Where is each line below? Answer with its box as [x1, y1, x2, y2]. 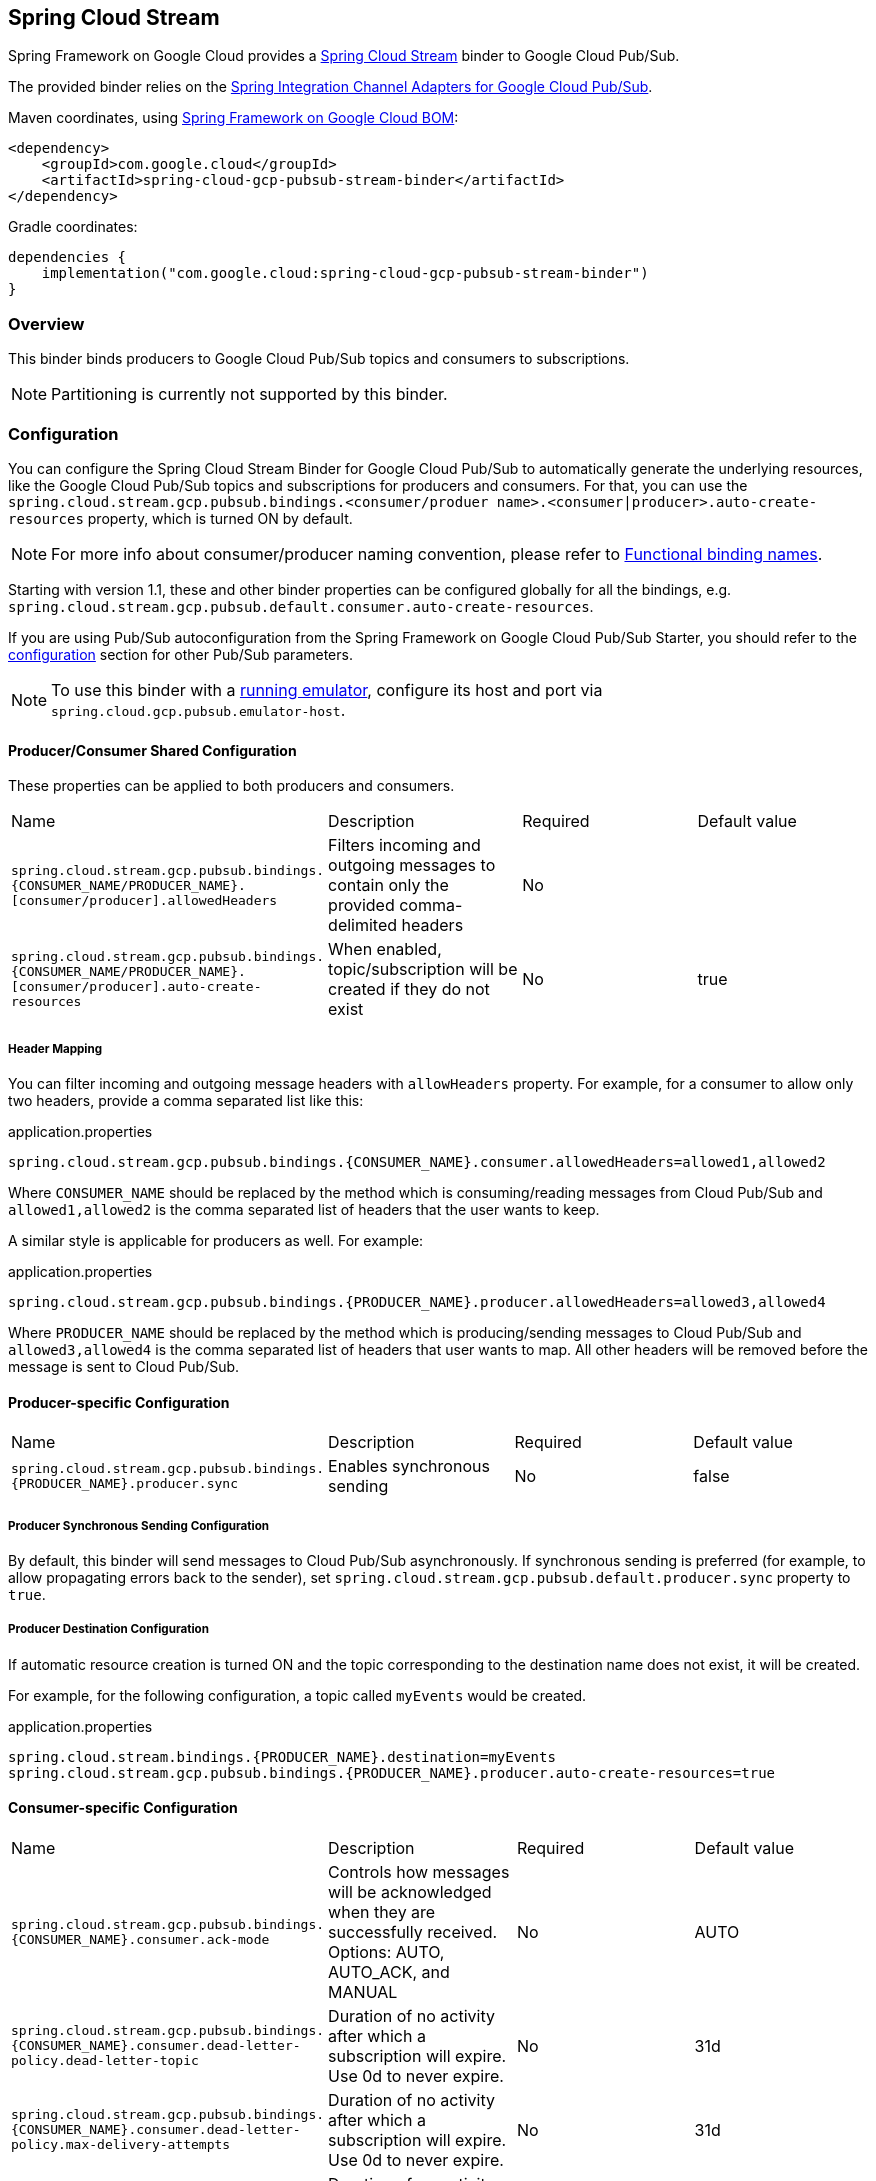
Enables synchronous [328, 1456, 490, 1477]
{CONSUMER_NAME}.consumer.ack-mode [11, 1931, 270, 1947]
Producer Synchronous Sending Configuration [8, 1518, 270, 1533]
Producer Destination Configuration [8, 1622, 209, 1637]
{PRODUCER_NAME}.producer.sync [11, 1476, 238, 1492]
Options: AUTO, [328, 1941, 445, 1962]
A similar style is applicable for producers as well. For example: [8, 1231, 424, 1249]
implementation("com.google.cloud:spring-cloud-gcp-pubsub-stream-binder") [41, 265, 649, 282]
